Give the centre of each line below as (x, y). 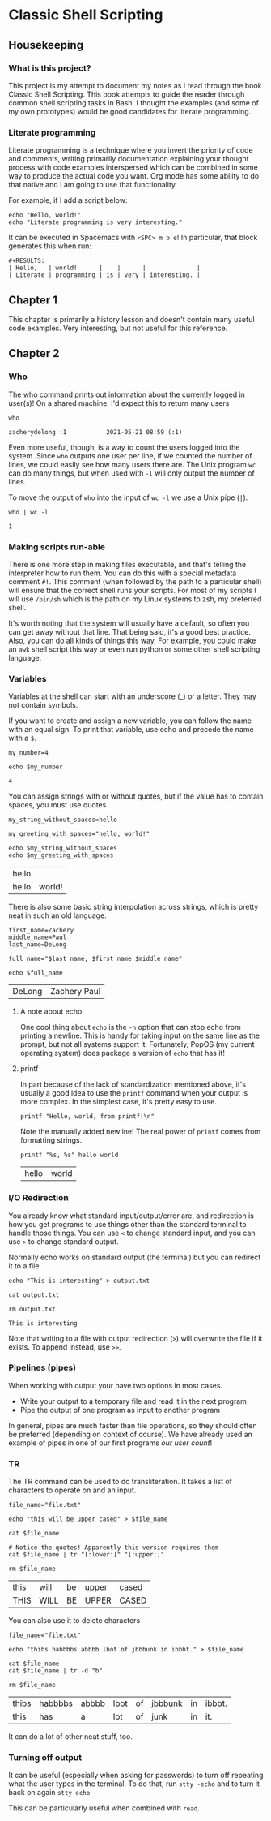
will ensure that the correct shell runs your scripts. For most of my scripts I (132, 590)
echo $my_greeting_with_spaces (61, 855)
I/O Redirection (38, 1198)
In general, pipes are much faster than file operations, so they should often (133, 1425)
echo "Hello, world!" (45, 215)
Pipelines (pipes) (42, 1367)
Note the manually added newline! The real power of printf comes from (140, 1132)
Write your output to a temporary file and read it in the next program (133, 1401)
